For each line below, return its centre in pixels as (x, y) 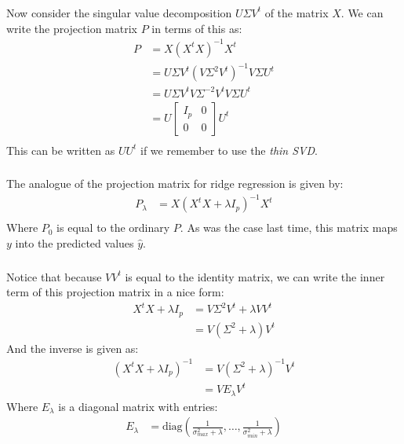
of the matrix (297, 12)
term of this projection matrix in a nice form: (115, 292)
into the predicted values (75, 243)
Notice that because (54, 276)
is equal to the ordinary (113, 228)
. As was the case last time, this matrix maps (289, 228)
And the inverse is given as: (73, 348)
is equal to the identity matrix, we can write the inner (255, 276)
